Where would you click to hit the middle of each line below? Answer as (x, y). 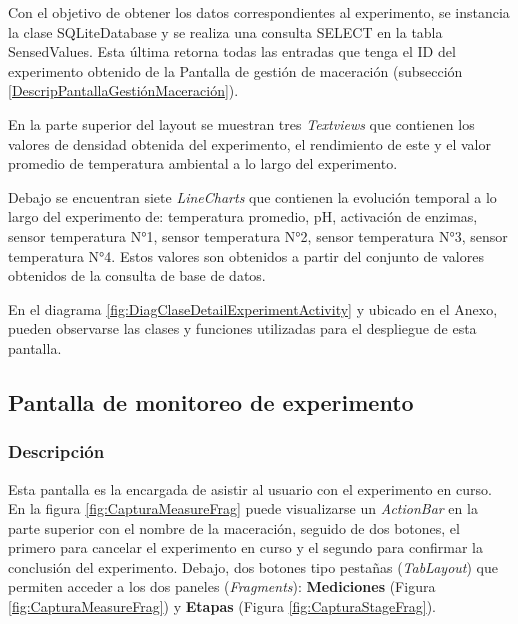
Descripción (56, 451)
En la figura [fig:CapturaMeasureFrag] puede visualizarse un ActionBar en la (243, 508)
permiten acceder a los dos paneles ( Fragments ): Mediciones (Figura (222, 586)
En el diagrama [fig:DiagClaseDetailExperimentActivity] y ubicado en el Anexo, (253, 308)
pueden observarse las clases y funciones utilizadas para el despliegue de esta (242, 328)
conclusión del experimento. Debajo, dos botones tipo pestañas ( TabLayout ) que (253, 566)
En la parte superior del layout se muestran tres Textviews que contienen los (241, 123)
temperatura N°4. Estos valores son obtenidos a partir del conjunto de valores (246, 255)
